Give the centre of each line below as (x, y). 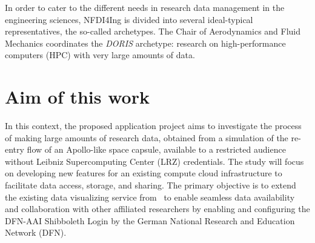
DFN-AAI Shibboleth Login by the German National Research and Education (150, 220)
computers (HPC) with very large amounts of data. (100, 55)
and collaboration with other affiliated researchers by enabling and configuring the (157, 209)
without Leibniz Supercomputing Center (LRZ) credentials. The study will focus (154, 161)
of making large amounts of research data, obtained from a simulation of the (147, 137)
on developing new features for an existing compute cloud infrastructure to (144, 173)
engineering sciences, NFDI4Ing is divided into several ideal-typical (129, 19)
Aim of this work (77, 97)
